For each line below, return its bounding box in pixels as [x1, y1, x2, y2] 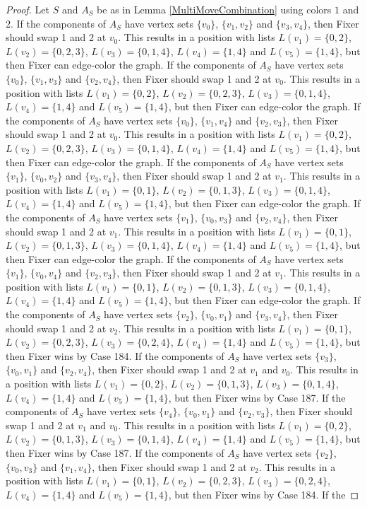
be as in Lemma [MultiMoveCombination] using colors [97, 2, 332, 16]
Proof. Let [6, 2, 49, 16]
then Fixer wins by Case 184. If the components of [6, 348, 224, 363]
